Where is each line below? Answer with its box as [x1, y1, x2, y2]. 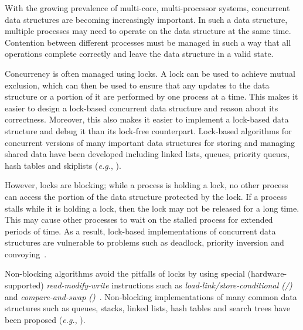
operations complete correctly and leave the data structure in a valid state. [5, 47, 274, 60]
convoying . [5, 247, 47, 260]
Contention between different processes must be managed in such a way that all [5, 36, 291, 48]
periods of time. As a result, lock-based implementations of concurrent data [5, 224, 276, 237]
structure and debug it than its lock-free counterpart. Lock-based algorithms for [5, 124, 292, 137]
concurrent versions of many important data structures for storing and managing [5, 136, 295, 148]
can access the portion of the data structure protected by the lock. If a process [5, 190, 287, 202]
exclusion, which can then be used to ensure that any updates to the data [5, 79, 270, 91]
